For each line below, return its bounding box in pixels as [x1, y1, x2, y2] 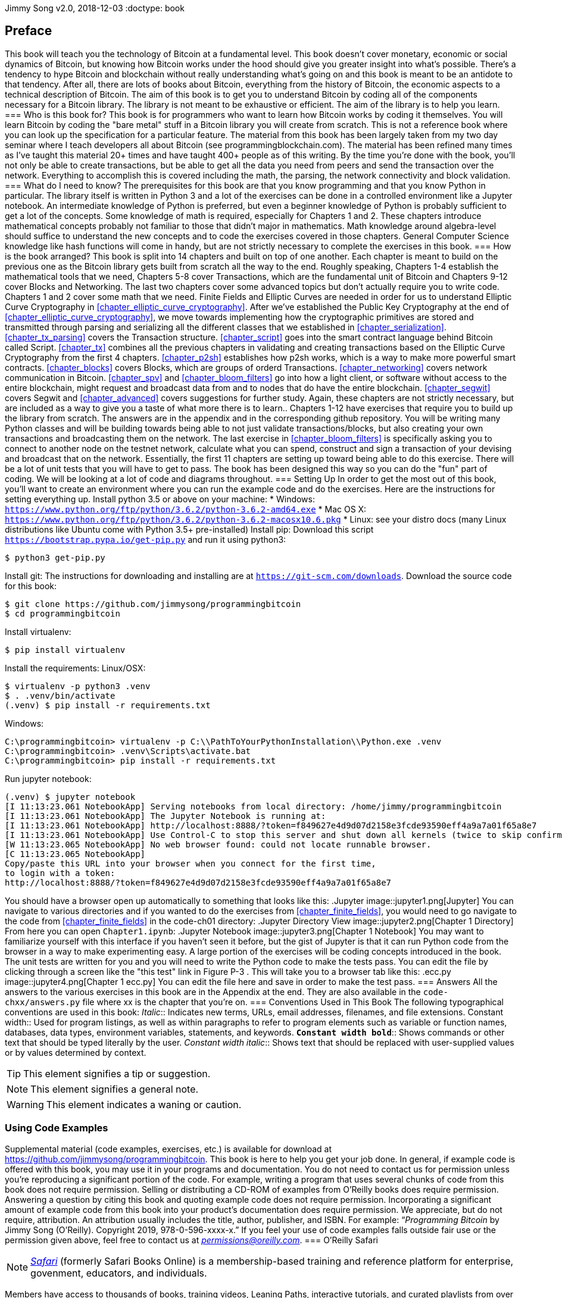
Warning [7, 1098, 44, 1111]
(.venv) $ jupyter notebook [5, 792, 136, 802]
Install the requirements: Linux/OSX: [5, 662, 146, 673]
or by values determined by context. [5, 1047, 146, 1058]
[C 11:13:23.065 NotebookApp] [5, 849, 146, 859]
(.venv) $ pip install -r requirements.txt [5, 700, 211, 710]
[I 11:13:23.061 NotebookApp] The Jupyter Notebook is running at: [5, 811, 326, 821]
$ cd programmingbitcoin [5, 608, 120, 618]
